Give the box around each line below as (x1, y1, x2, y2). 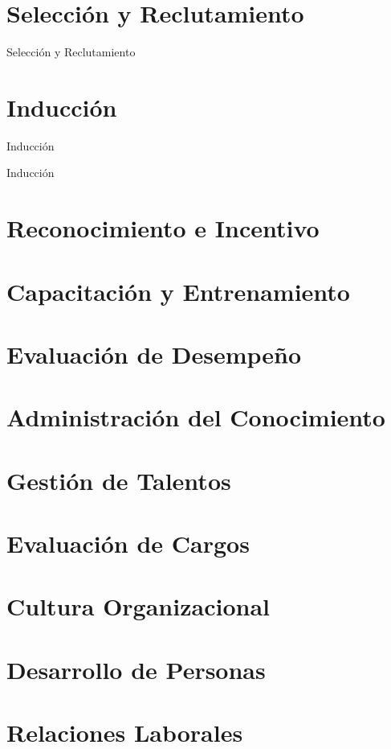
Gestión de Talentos (6, 463, 231, 496)
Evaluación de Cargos (6, 527, 250, 560)
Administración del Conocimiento (6, 401, 385, 434)
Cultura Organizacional (6, 590, 270, 623)
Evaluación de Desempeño (6, 337, 302, 370)
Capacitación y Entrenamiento (6, 274, 350, 307)
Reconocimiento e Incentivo (6, 212, 320, 245)
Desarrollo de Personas (6, 652, 266, 685)
